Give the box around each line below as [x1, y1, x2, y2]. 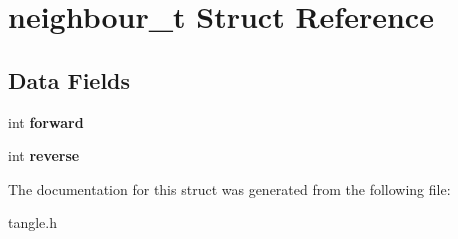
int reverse [8, 145, 80, 166]
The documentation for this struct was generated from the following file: [8, 178, 451, 199]
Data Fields [8, 64, 131, 95]
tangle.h [8, 212, 58, 233]
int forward [8, 111, 84, 132]
